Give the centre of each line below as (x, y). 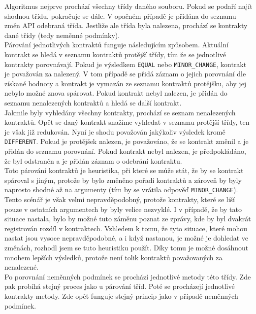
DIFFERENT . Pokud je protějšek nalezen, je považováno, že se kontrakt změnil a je (127, 141)
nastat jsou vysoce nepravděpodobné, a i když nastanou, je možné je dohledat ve (127, 238)
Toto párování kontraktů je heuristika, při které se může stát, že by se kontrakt (124, 170)
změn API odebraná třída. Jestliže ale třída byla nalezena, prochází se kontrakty (126, 25)
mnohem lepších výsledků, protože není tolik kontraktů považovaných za (113, 257)
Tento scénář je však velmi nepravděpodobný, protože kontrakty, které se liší (120, 199)
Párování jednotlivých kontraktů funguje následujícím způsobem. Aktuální (117, 45)
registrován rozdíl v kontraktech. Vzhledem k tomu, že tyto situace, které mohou (126, 228)
